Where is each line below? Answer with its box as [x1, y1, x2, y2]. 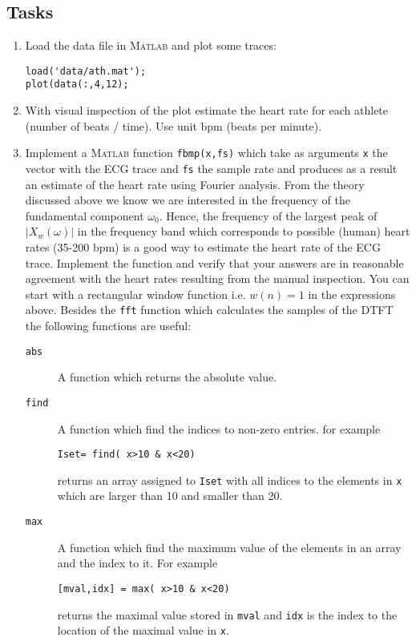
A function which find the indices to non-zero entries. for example [57, 420, 381, 437]
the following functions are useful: [25, 317, 192, 334]
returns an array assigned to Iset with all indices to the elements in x [57, 471, 402, 488]
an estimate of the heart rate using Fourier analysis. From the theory [25, 175, 365, 192]
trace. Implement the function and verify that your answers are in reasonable [25, 254, 404, 271]
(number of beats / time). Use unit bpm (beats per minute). [25, 117, 322, 134]
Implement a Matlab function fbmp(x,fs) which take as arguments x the [25, 144, 388, 161]
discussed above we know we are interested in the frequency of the [25, 191, 350, 208]
